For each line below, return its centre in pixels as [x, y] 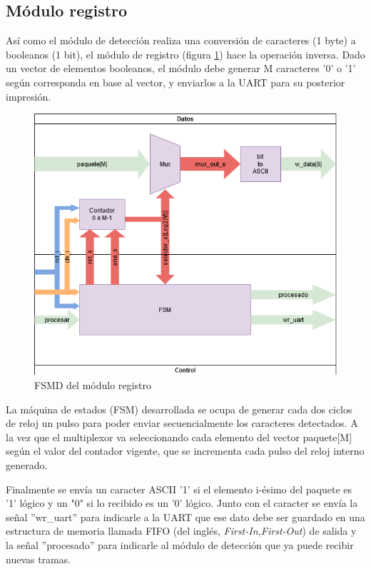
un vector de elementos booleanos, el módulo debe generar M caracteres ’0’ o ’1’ [181, 68]
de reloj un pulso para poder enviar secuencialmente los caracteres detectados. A [182, 423]
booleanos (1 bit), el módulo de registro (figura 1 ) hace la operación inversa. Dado [185, 54]
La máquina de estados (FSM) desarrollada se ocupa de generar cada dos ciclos [179, 409]
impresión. [29, 96]
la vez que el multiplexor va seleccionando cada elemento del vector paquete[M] [179, 437]
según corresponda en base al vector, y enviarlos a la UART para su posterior [176, 82]
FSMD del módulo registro [93, 385]
